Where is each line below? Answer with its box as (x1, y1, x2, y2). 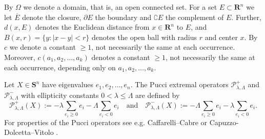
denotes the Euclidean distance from (35, 22, 150, 32)
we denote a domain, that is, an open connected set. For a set (23, 2, 217, 12)
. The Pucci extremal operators (130, 79, 229, 90)
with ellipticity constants (21, 89, 99, 100)
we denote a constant (9, 42, 76, 52)
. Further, (231, 11, 261, 22)
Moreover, (4, 51, 35, 62)
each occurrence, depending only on (4, 62, 116, 72)
